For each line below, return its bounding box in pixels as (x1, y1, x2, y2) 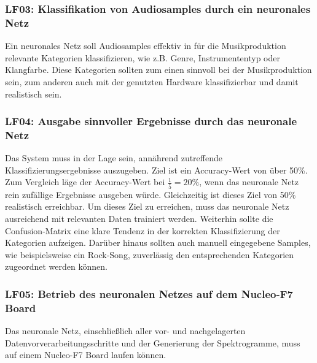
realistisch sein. (5, 87, 62, 100)
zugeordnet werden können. (5, 260, 108, 273)
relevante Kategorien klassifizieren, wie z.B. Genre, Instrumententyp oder (5, 51, 280, 64)
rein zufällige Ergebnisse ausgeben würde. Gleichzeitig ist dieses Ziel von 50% (5, 188, 296, 201)
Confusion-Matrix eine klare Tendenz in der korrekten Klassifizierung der (5, 224, 280, 237)
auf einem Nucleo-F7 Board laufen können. (5, 348, 166, 361)
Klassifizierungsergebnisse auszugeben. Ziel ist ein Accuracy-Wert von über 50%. (5, 163, 308, 176)
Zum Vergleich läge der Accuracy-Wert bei (5, 175, 165, 188)
